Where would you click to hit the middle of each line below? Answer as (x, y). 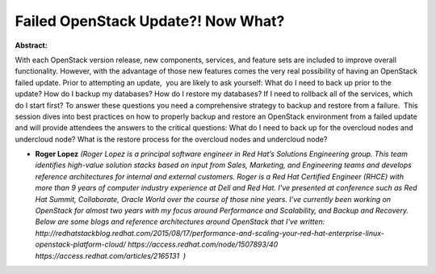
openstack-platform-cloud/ (81, 244)
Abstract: (31, 45)
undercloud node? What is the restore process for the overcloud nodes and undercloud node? (171, 139)
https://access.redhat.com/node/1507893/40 (203, 244)
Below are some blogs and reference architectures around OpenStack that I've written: (180, 221)
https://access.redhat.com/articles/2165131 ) (111, 255)
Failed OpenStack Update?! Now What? (150, 21)
